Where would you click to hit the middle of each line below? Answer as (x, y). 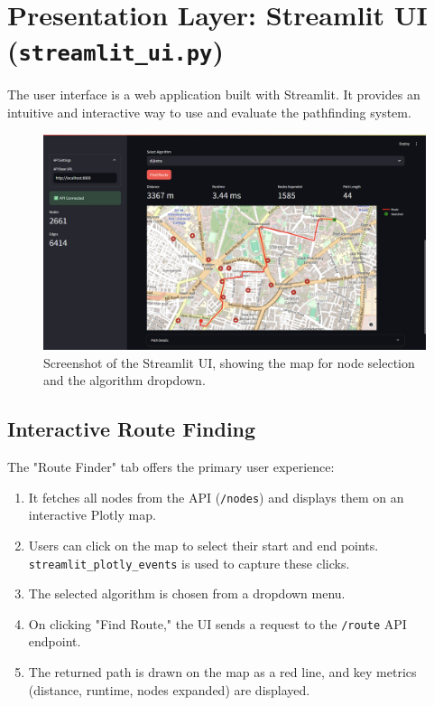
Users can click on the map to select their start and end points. (203, 545)
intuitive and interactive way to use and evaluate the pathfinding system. (209, 113)
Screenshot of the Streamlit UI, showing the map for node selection (229, 362)
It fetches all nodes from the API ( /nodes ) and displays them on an (216, 497)
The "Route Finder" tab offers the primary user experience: (171, 467)
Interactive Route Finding (132, 429)
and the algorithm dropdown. (125, 380)
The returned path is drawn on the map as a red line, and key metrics (222, 672)
